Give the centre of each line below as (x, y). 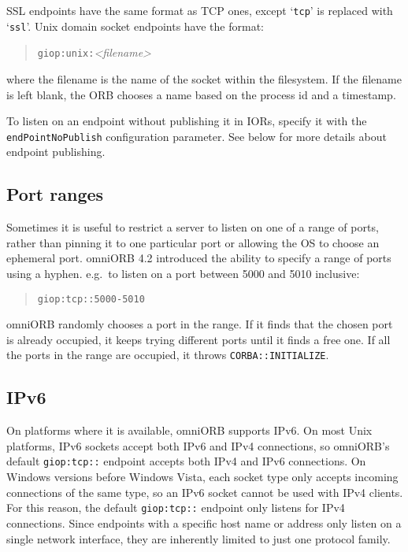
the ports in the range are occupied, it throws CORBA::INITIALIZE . (168, 355)
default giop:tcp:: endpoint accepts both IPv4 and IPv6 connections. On (186, 461)
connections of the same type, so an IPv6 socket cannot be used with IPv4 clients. (205, 492)
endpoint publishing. (56, 152)
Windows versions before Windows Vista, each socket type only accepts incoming (202, 477)
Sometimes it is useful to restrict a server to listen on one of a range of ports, (193, 227)
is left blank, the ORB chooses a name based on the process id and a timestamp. (201, 94)
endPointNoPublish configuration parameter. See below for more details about (197, 136)
